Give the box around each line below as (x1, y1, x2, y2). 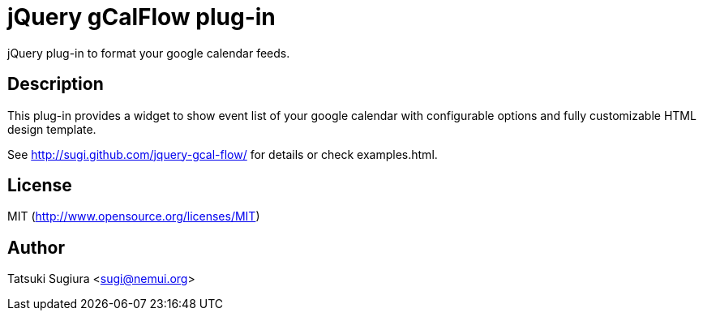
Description (7, 74, 104, 95)
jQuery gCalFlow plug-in (7, 3, 276, 31)
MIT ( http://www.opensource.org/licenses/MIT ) (7, 209, 260, 224)
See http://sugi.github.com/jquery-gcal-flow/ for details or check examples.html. (7, 147, 438, 161)
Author (7, 237, 65, 258)
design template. (7, 122, 96, 136)
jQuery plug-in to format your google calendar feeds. (7, 45, 290, 60)
